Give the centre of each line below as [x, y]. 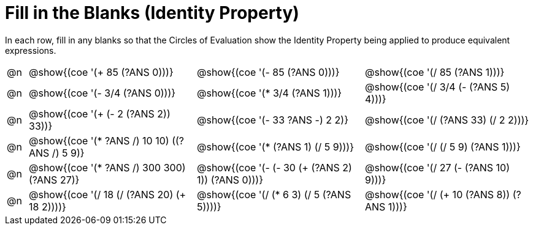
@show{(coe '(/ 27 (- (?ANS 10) [438, 167]
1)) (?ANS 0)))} [230, 180]
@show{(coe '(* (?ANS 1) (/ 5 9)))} [276, 147]
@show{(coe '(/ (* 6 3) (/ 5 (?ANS [274, 194]
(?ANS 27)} [54, 180]
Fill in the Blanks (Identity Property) [152, 13]
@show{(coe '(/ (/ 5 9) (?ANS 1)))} [443, 147]
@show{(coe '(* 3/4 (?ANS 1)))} [270, 93]
